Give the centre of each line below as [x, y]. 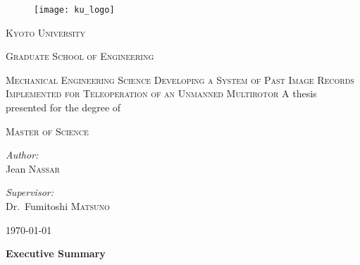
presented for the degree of [63, 107]
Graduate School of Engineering [80, 56]
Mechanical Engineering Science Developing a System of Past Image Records [180, 79]
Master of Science [47, 131]
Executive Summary [56, 253]
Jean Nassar [33, 168]
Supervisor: [30, 192]
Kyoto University [46, 32]
